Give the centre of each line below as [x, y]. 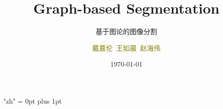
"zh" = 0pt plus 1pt [33, 100]
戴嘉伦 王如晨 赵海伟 [126, 47]
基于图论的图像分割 [126, 31]
